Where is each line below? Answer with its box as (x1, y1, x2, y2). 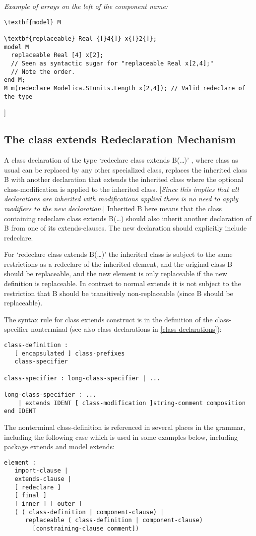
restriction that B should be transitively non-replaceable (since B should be (4, 288, 233, 298)
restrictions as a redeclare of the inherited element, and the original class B (4, 258, 233, 269)
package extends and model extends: (4, 441, 115, 452)
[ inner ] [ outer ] (14, 500, 82, 508)
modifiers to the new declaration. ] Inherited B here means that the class (4, 203, 222, 213)
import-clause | (14, 467, 68, 475)
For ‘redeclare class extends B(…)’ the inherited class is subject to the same (4, 249, 233, 259)
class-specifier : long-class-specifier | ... (4, 374, 160, 382)
